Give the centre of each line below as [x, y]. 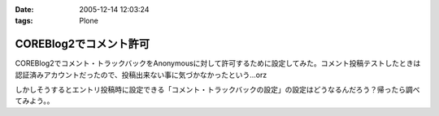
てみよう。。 [35, 101]
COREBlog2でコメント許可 [83, 44]
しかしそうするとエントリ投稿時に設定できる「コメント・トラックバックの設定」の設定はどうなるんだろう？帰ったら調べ [217, 90]
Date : [24, 9]
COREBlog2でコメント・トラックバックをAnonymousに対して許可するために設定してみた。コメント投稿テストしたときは [218, 63]
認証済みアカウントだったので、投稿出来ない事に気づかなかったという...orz [141, 75]
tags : [24, 21]
